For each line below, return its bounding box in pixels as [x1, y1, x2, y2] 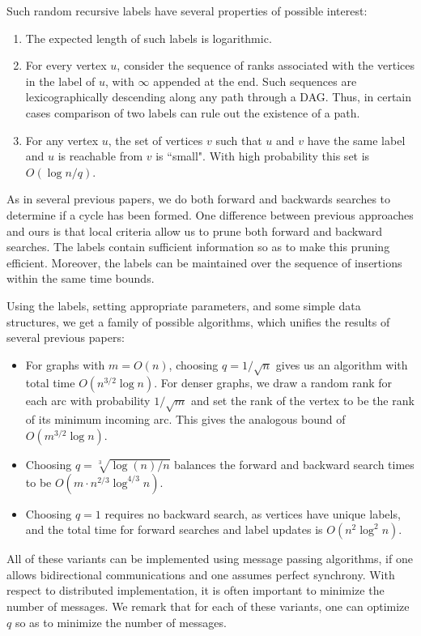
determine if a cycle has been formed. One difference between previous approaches [6, 206, 414, 223]
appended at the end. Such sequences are [153, 72, 357, 89]
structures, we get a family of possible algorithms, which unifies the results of [6, 313, 390, 330]
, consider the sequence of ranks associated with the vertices [117, 57, 415, 74]
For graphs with [25, 356, 105, 373]
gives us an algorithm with [275, 356, 408, 373]
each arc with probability [25, 392, 151, 409]
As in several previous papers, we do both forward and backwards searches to [6, 190, 391, 207]
